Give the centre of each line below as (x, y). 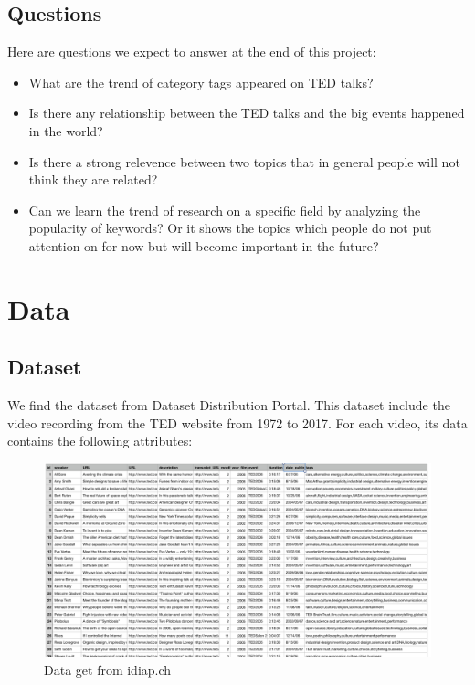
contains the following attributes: (100, 441)
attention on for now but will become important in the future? (204, 245)
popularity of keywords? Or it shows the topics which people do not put (230, 228)
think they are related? (93, 179)
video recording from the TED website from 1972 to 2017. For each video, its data (237, 422)
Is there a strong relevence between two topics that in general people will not (244, 161)
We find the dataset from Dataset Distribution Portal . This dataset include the (229, 405)
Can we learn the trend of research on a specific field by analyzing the (225, 210)
